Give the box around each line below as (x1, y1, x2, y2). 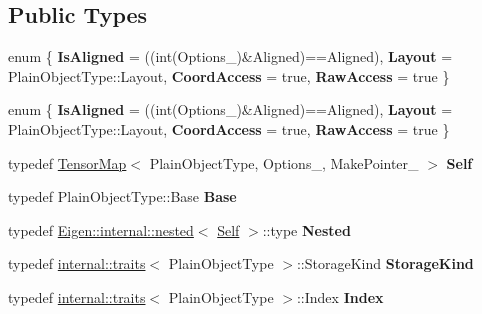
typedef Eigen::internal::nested (8, 219, 194, 240)
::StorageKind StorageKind (296, 253, 474, 274)
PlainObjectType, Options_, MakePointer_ (149, 152, 419, 173)
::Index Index (296, 286, 384, 307)
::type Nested (262, 219, 351, 240)
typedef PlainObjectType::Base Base (8, 186, 237, 207)
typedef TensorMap (8, 152, 127, 173)
